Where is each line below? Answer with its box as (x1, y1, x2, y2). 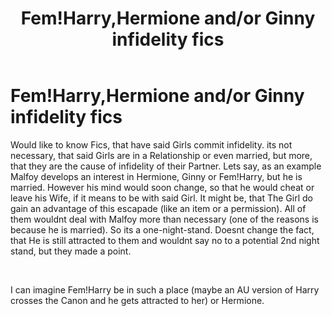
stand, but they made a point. (10, 245, 132, 257)
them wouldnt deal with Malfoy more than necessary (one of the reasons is (10, 213, 319, 225)
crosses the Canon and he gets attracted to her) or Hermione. (10, 294, 265, 306)
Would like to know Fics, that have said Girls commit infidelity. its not (10, 138, 293, 151)
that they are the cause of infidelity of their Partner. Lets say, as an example (10, 160, 322, 172)
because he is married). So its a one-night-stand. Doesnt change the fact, (10, 223, 315, 236)
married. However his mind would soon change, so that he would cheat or (10, 181, 315, 193)
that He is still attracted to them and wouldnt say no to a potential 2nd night (10, 234, 320, 246)
